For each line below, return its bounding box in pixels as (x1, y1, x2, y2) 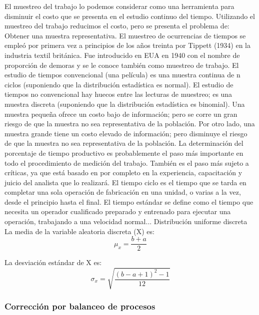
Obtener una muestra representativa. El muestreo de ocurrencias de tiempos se (4, 30, 246, 40)
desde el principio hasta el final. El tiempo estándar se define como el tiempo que (4, 196, 253, 207)
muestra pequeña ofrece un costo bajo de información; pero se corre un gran (4, 108, 237, 119)
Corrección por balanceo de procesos (4, 300, 155, 313)
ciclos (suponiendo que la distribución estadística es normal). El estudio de (4, 79, 233, 89)
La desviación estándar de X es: (4, 257, 102, 268)
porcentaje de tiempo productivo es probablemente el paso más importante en (4, 147, 243, 158)
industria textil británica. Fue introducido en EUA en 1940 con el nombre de (4, 49, 240, 60)
